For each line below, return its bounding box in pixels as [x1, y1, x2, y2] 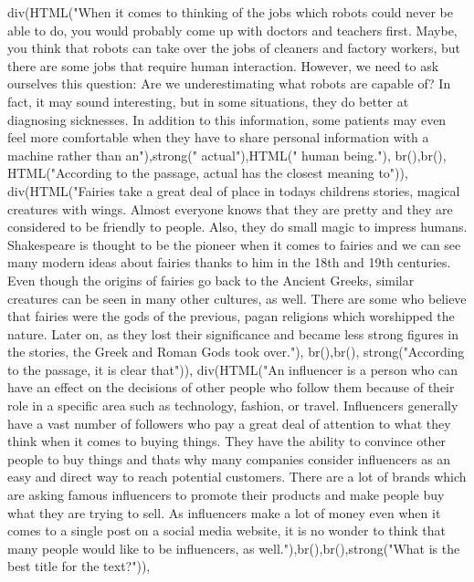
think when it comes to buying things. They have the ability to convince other [7, 431, 447, 451]
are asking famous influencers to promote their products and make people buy [7, 485, 445, 504]
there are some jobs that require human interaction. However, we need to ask [7, 56, 439, 75]
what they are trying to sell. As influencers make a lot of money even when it [7, 503, 441, 522]
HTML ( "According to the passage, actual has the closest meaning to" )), [7, 163, 408, 182]
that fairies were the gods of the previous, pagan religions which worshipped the [7, 307, 455, 326]
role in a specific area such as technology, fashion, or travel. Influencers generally [7, 396, 458, 415]
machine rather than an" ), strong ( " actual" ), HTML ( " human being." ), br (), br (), [7, 145, 447, 164]
